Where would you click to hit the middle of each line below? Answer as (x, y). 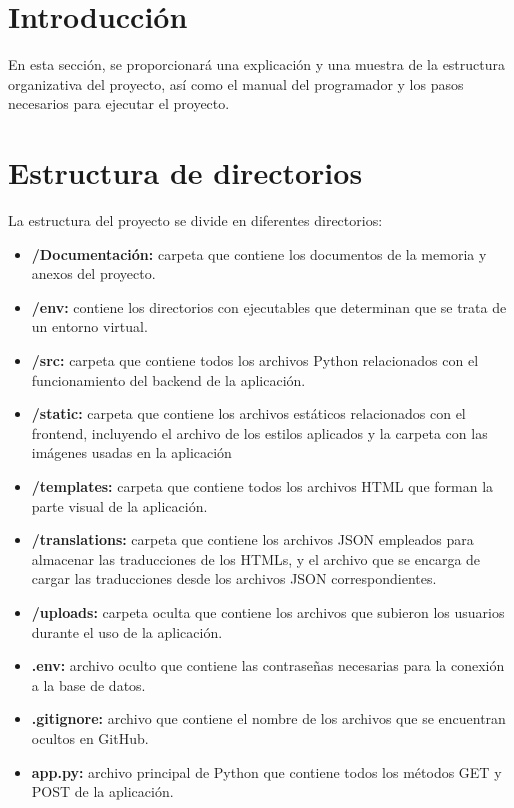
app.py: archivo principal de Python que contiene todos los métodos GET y (266, 771)
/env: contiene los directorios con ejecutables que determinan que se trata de (269, 306)
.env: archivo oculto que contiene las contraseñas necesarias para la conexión (268, 665)
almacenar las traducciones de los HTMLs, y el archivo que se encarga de (256, 558)
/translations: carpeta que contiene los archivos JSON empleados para (252, 539)
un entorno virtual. (89, 326)
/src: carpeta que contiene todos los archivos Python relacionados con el (255, 360)
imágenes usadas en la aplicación (131, 452)
